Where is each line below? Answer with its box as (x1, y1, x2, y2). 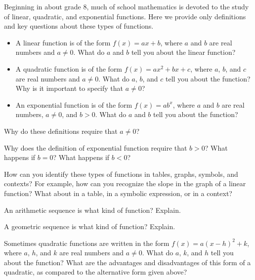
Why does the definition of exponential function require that (4, 142, 187, 153)
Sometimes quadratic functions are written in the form (4, 238, 170, 248)
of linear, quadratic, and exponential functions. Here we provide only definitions (4, 11, 246, 21)
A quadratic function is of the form (15, 63, 123, 74)
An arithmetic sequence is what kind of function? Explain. (4, 204, 181, 215)
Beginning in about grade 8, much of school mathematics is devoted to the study (4, 1, 249, 11)
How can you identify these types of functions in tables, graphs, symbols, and (4, 168, 238, 179)
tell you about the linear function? (131, 47, 236, 57)
